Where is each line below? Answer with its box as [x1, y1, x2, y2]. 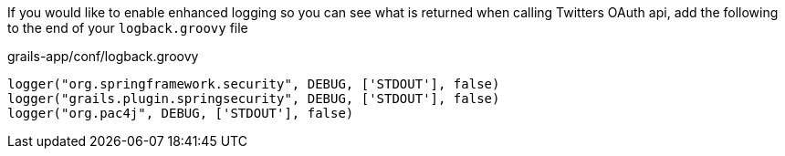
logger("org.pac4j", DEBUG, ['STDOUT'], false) [7, 106, 354, 120]
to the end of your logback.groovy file [7, 20, 248, 36]
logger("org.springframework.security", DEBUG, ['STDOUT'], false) [7, 77, 500, 91]
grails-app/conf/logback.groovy [7, 48, 199, 64]
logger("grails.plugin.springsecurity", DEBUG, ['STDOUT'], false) [7, 91, 500, 106]
